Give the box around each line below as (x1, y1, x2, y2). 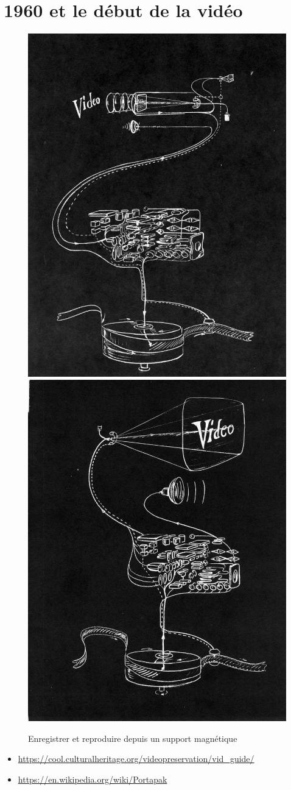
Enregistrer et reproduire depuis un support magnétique (28, 731, 237, 744)
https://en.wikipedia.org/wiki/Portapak (18, 772, 167, 785)
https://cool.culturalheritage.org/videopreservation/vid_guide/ (18, 752, 254, 765)
